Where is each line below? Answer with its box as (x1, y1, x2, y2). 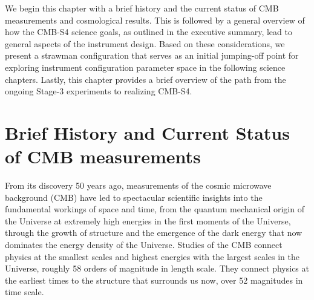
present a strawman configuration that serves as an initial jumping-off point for (5, 49, 299, 62)
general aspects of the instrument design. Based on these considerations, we (5, 37, 285, 50)
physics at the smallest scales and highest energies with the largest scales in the (5, 250, 299, 262)
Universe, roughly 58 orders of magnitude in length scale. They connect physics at (5, 262, 309, 275)
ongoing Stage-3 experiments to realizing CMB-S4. (5, 85, 192, 97)
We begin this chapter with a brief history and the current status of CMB (5, 2, 279, 14)
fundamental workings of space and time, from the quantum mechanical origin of (5, 203, 304, 215)
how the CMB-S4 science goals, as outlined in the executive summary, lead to (5, 25, 292, 38)
